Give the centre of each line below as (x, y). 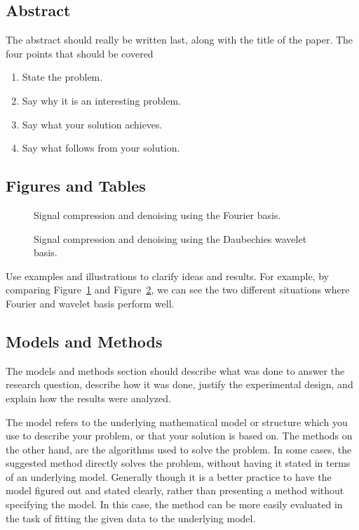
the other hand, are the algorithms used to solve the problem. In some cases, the (179, 449)
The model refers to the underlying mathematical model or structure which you (177, 422)
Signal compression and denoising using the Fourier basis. (157, 214)
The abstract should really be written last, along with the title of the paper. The (179, 40)
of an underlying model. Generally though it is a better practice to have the (169, 476)
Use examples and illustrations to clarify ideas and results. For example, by (167, 276)
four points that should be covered (80, 53)
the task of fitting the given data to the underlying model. (131, 518)
